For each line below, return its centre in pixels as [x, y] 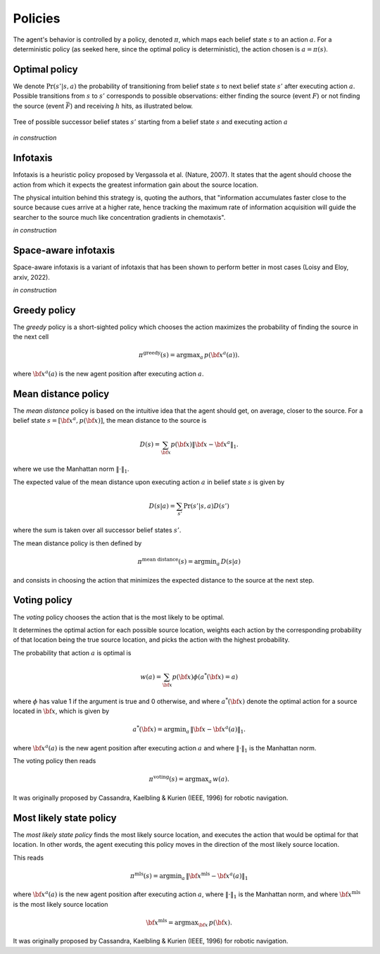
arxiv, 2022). [32, 277]
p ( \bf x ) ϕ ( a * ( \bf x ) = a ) [205, 676]
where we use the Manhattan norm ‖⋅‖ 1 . [71, 470]
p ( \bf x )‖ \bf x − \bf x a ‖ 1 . [204, 445]
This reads [28, 857]
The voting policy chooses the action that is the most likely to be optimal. [119, 617]
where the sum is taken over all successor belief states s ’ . [97, 530]
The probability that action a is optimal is [72, 652]
